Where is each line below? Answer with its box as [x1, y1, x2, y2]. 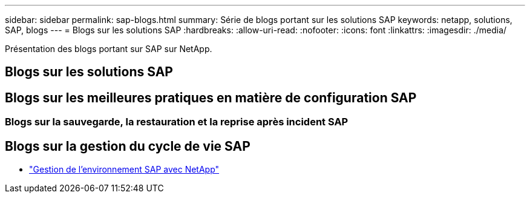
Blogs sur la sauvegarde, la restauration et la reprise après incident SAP [5, 116, 348, 128]
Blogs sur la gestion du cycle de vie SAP [5, 138, 250, 154]
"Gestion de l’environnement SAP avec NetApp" [29, 164, 220, 175]
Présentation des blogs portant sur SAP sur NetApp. [5, 44, 212, 54]
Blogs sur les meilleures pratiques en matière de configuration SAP [5, 90, 417, 105]
